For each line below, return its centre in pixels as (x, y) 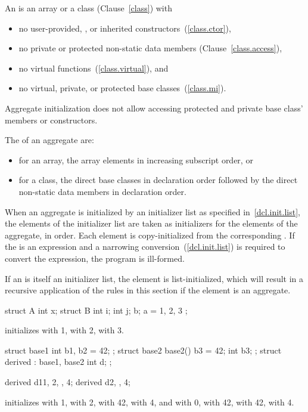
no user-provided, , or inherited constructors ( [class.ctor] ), (125, 28)
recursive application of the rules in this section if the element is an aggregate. (148, 290)
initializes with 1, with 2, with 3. (64, 330)
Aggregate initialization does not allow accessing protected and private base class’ (154, 108)
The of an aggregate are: (49, 140)
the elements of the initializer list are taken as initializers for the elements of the (151, 223)
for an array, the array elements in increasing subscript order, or (136, 159)
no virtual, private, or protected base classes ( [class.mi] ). (122, 88)
